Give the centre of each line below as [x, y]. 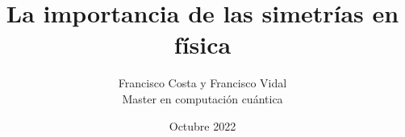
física [202, 44]
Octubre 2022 [202, 125]
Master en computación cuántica [202, 98]
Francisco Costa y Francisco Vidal [202, 83]
